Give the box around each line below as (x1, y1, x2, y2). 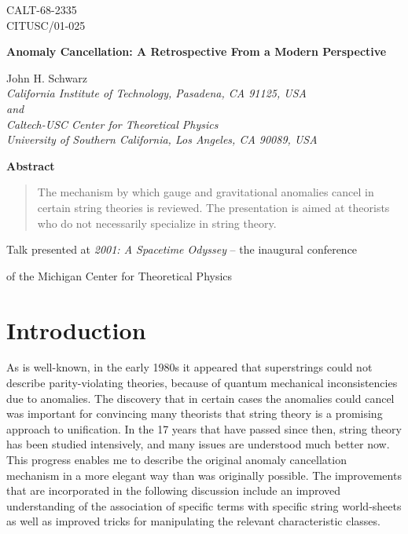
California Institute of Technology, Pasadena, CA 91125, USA (6, 85, 307, 101)
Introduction (6, 313, 146, 346)
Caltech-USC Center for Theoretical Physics (6, 115, 219, 132)
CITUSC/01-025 (6, 16, 86, 33)
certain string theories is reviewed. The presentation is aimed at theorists (37, 199, 390, 215)
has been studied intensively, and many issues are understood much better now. (6, 436, 390, 452)
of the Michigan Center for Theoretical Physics (6, 267, 233, 283)
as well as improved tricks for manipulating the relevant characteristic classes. (6, 513, 380, 529)
